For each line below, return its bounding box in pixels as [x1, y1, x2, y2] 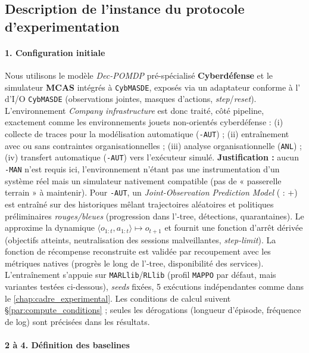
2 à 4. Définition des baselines [5, 338, 130, 351]
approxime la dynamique [5, 221, 95, 234]
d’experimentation [5, 17, 120, 35]
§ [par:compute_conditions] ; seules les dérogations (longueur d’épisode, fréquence [5, 304, 301, 316]
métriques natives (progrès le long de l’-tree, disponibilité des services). [5, 256, 264, 269]
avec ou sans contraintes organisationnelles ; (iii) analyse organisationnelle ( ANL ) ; [5, 139, 302, 151]
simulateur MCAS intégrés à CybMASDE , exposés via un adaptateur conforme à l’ [5, 80, 301, 93]
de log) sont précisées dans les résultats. [5, 315, 150, 327]
